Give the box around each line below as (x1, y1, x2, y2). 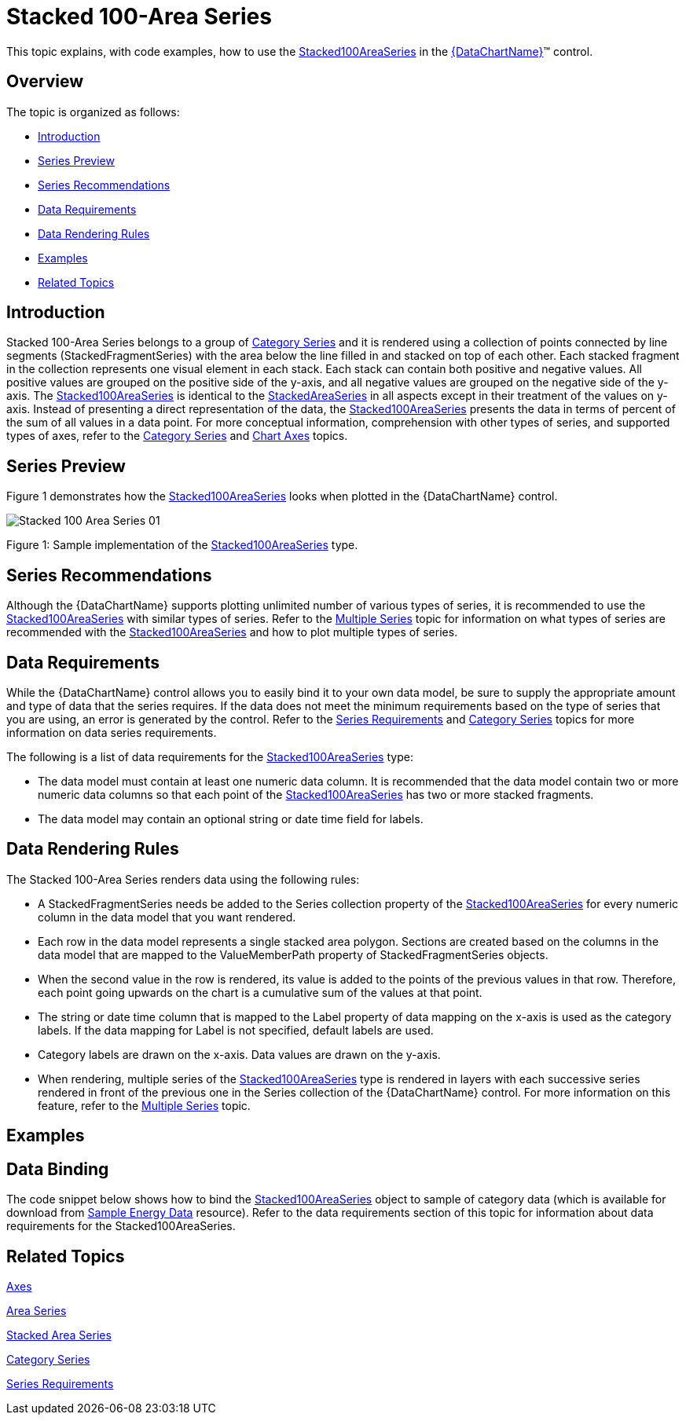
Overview (6, 71, 84, 92)
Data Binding (6, 1159, 109, 1179)
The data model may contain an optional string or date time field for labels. (38, 811, 424, 826)
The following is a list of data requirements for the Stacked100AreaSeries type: (6, 749, 413, 764)
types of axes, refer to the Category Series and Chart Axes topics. (6, 429, 348, 443)
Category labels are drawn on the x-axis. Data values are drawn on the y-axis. (38, 1047, 441, 1061)
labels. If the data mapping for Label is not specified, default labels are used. (38, 1023, 434, 1037)
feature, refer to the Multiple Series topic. (38, 1098, 251, 1112)
